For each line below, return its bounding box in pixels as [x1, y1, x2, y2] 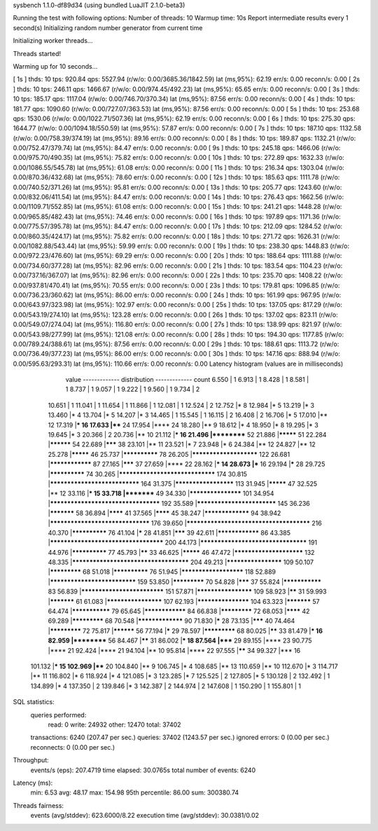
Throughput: [13, 756, 49, 764]
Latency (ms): [13, 778, 53, 787]
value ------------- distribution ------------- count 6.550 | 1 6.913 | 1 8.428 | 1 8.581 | [65, 376, 309, 384]
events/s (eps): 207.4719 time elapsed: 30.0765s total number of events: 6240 [30, 766, 256, 774]
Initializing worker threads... [13, 36, 93, 45]
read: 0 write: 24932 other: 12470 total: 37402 [48, 720, 181, 729]
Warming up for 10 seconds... [13, 62, 98, 70]
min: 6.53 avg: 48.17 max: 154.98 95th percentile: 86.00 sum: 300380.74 [30, 788, 239, 797]
